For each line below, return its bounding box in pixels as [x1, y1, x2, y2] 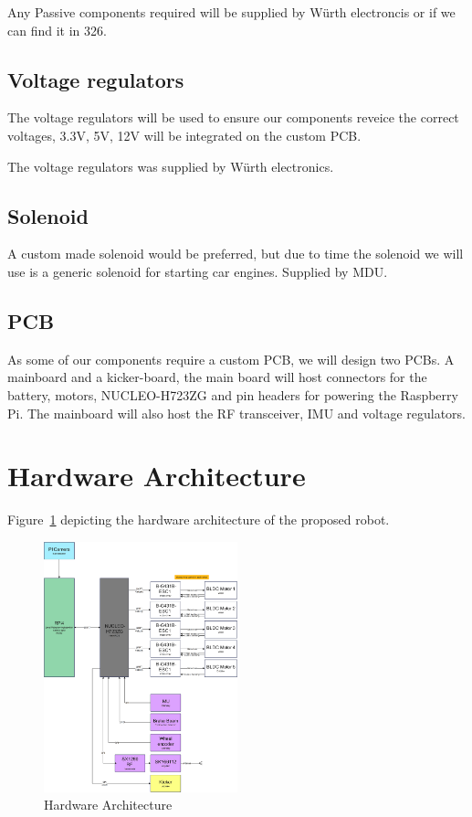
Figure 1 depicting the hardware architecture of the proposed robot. [7, 510, 390, 529]
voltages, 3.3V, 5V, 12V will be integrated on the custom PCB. [7, 125, 362, 144]
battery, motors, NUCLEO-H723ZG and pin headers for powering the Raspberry [7, 385, 458, 404]
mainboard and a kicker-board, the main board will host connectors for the [7, 367, 427, 387]
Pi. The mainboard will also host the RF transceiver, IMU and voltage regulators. [7, 403, 466, 422]
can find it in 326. [7, 20, 107, 39]
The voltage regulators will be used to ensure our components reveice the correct [7, 108, 459, 127]
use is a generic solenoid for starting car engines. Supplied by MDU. [7, 261, 388, 281]
